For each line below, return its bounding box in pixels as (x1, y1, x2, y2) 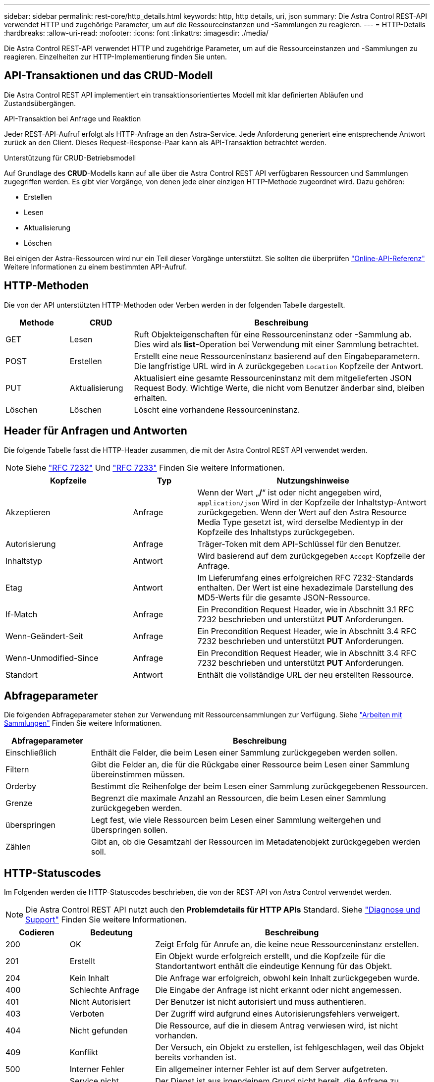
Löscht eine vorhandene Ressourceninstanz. (134, 404, 300, 415)
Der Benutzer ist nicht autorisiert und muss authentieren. (155, 997, 367, 1007)
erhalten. (134, 392, 167, 403)
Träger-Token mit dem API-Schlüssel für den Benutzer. (197, 539, 401, 549)
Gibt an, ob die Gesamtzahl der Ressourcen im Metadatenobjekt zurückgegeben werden (91, 837, 421, 847)
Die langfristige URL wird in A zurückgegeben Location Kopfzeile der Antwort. (134, 361, 424, 371)
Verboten (69, 1009, 104, 1019)
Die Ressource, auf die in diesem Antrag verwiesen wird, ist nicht (155, 1021, 398, 1031)
